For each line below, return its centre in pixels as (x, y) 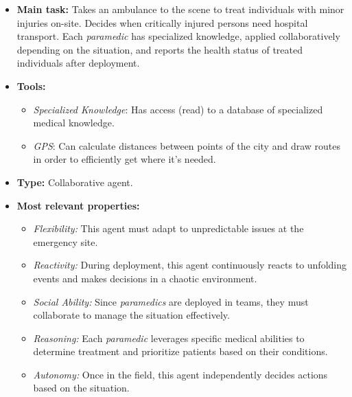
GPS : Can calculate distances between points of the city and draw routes (187, 145)
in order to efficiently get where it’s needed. (125, 159)
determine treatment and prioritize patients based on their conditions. (180, 351)
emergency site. (66, 241)
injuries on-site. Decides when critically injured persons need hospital (162, 22)
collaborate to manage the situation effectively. (131, 315)
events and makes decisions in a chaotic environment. (145, 278)
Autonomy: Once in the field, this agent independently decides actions (180, 374)
